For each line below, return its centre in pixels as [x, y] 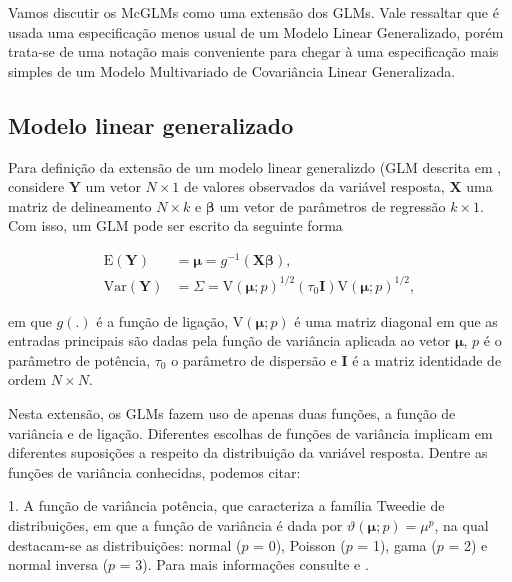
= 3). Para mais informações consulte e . [244, 564]
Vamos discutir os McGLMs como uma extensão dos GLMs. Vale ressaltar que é [253, 12]
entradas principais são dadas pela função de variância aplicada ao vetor [229, 340]
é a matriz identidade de [427, 359]
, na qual [461, 524]
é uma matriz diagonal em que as [396, 320]
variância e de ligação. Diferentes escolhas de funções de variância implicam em [250, 432]
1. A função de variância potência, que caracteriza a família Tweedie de [226, 505]
